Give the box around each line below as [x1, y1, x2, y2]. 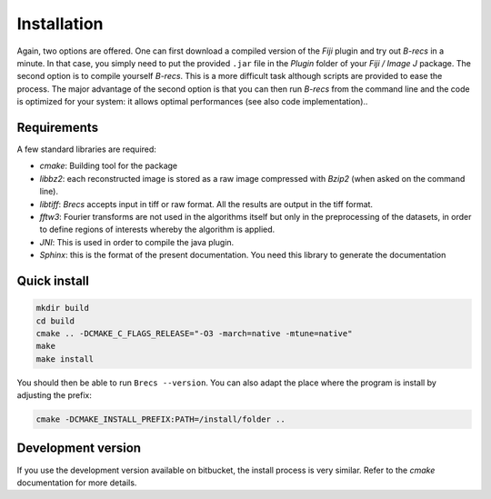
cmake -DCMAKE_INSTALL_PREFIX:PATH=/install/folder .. [35, 414, 286, 424]
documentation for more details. [16, 477, 137, 488]
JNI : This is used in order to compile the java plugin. [39, 236, 235, 247]
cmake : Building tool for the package [39, 160, 177, 172]
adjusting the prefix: [16, 390, 93, 401]
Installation [16, 14, 104, 34]
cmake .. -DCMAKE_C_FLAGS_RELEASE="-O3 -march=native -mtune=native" [35, 328, 353, 338]
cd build [35, 315, 75, 326]
